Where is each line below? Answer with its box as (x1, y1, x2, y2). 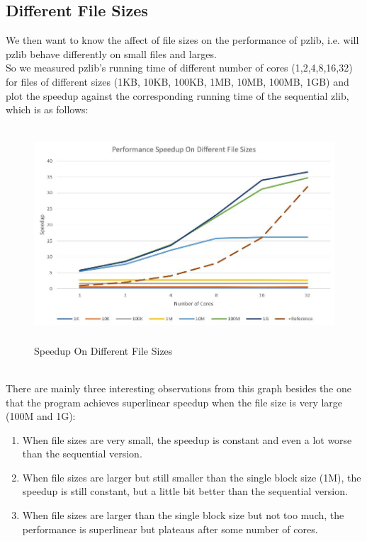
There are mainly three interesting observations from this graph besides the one (6, 380, 351, 395)
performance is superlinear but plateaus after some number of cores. (22, 521, 318, 536)
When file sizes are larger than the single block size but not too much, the (22, 508, 344, 523)
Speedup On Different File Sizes (34, 343, 173, 358)
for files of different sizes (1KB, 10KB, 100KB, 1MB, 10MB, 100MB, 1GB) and (6, 74, 349, 89)
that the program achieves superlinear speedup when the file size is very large (6, 394, 343, 409)
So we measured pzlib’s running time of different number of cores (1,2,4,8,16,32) (6, 60, 353, 75)
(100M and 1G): (6, 409, 76, 423)
